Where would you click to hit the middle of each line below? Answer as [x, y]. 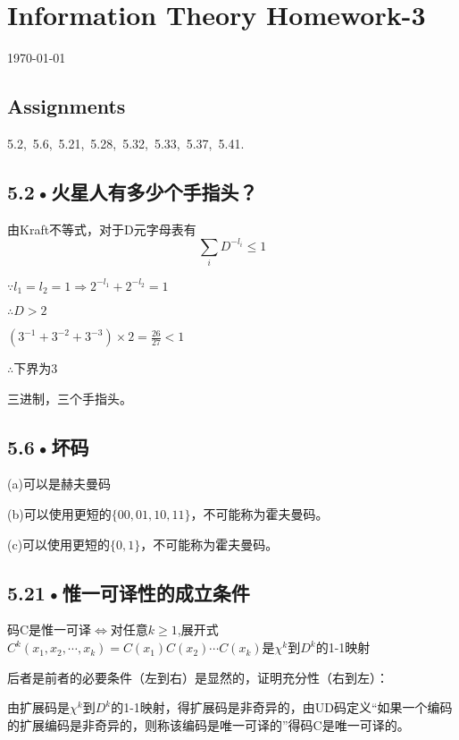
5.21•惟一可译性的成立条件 [129, 592]
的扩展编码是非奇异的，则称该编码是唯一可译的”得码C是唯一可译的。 [209, 724]
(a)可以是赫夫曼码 [59, 484]
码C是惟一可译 [50, 629]
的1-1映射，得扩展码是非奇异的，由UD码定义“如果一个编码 [282, 707]
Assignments [67, 106]
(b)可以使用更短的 [59, 514]
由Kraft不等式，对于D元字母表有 [102, 229]
